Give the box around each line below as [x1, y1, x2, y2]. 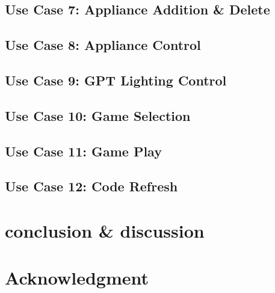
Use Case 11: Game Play [5, 141, 162, 160]
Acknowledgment [5, 265, 149, 290]
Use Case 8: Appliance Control [5, 35, 201, 54]
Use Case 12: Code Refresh [5, 177, 178, 196]
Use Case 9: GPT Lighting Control [5, 70, 227, 89]
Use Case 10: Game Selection [5, 106, 191, 125]
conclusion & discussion [5, 218, 205, 242]
